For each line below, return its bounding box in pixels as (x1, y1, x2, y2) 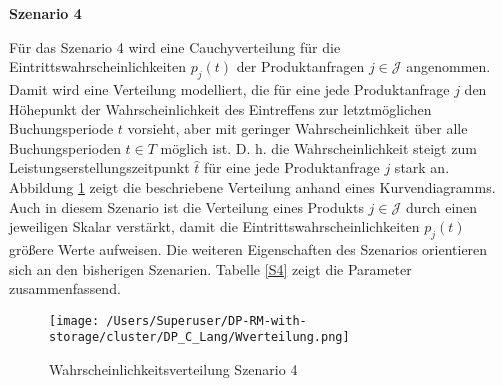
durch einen (405, 196, 478, 217)
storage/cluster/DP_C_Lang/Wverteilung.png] (49, 330, 350, 345)
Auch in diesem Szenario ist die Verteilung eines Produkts (9, 196, 364, 217)
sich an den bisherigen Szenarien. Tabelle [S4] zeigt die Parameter (9, 258, 412, 279)
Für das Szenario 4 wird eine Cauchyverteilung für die (9, 36, 341, 57)
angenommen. (406, 56, 491, 77)
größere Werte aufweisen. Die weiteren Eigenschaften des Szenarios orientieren (9, 238, 488, 259)
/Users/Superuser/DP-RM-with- (106, 313, 307, 328)
